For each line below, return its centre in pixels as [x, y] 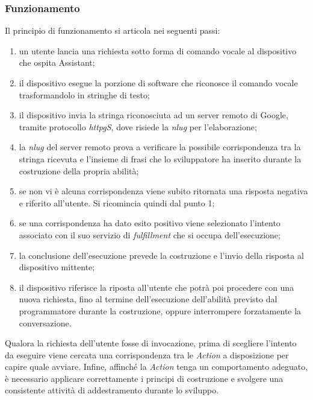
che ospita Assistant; [57, 62]
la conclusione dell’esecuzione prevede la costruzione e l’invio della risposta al [161, 255]
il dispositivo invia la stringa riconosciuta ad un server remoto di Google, [153, 115]
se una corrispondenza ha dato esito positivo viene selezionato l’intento [150, 223]
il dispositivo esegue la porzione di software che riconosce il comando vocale [158, 83]
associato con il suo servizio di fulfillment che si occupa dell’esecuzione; [150, 234]
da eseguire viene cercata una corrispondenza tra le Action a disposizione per [147, 354]
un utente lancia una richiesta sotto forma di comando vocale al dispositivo [158, 50]
